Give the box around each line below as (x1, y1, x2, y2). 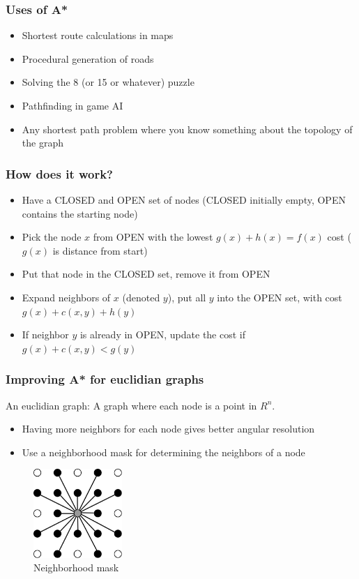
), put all (167, 289, 206, 304)
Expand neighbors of (22, 289, 111, 304)
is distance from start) (52, 243, 148, 257)
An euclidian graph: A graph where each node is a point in (6, 398, 257, 412)
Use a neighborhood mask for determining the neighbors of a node (22, 444, 305, 459)
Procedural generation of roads (22, 51, 154, 66)
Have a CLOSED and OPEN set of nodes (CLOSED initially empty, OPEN (22, 193, 346, 206)
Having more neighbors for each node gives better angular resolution (22, 421, 315, 436)
